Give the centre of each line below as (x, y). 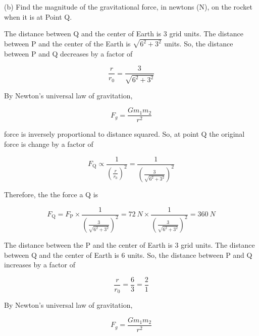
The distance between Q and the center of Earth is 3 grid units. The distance (124, 34)
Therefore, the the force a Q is (51, 194)
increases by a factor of (40, 265)
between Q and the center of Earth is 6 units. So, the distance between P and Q (128, 255)
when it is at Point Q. (38, 16)
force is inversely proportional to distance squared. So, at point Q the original (124, 134)
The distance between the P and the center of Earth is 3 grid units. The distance (129, 244)
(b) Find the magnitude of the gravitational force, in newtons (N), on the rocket (128, 7)
